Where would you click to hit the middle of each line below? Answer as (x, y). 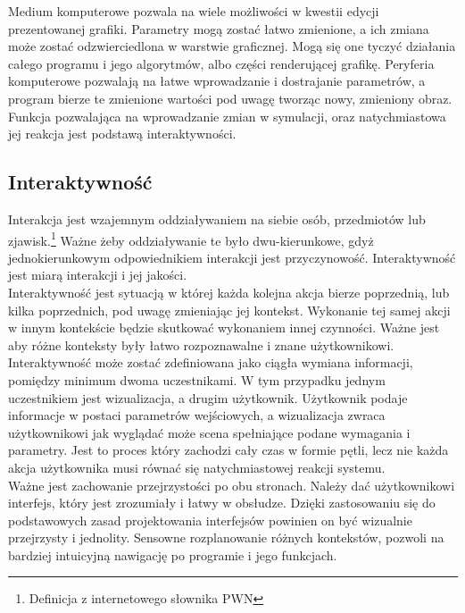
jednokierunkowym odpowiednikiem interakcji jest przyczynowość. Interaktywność (232, 257)
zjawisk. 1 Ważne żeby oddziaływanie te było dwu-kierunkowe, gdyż (191, 239)
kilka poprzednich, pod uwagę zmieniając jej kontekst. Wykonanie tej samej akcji (229, 310)
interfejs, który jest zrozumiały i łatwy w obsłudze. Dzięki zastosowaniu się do (222, 503)
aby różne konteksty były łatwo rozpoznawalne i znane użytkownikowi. (201, 344)
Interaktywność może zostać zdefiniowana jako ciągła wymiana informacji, (211, 362)
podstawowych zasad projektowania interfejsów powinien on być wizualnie (210, 520)
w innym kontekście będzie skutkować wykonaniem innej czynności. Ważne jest (224, 327)
